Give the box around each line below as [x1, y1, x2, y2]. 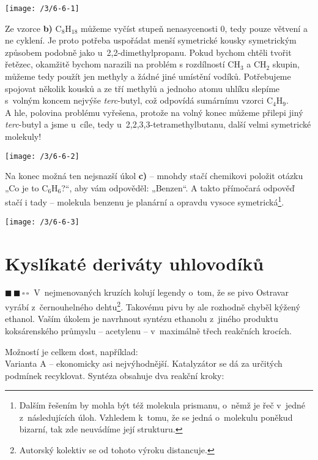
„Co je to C [5, 181, 48, 194]
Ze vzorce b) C [5, 21, 62, 34]
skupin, [272, 58, 300, 71]
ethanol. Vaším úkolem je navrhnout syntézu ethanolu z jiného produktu [5, 312, 278, 325]
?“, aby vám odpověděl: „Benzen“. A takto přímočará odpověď [61, 181, 295, 194]
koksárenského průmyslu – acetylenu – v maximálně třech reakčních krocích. [5, 324, 292, 337]
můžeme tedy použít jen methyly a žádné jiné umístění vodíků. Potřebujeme [5, 70, 291, 83]
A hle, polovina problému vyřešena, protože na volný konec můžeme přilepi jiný [5, 105, 303, 118]
